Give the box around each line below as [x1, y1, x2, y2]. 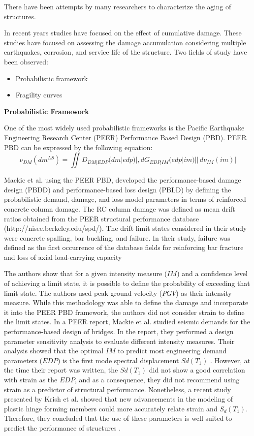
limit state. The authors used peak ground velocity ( [4, 287, 162, 298]
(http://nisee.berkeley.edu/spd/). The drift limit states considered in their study [4, 223, 247, 233]
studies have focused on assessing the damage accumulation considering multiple [4, 37, 246, 47]
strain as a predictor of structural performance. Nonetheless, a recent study [4, 384, 231, 394]
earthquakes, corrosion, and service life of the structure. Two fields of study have [4, 47, 247, 57]
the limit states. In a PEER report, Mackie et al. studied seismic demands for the [4, 316, 250, 327]
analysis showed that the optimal [4, 345, 104, 356]
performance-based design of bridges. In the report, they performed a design [4, 326, 234, 337]
